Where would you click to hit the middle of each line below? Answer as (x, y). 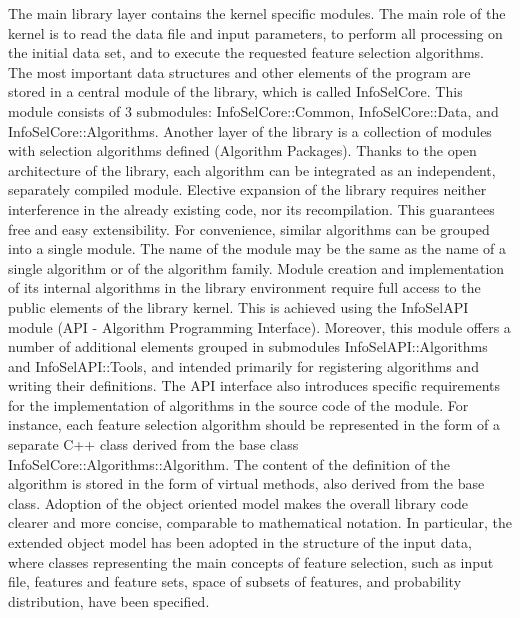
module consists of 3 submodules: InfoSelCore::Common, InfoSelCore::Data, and (253, 110)
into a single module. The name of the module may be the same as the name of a (257, 248)
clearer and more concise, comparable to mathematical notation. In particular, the (260, 522)
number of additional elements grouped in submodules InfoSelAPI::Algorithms (248, 346)
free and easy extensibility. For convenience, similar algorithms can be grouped (249, 228)
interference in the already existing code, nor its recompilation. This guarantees (251, 208)
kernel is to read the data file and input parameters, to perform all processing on (255, 32)
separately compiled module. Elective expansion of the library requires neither (247, 189)
